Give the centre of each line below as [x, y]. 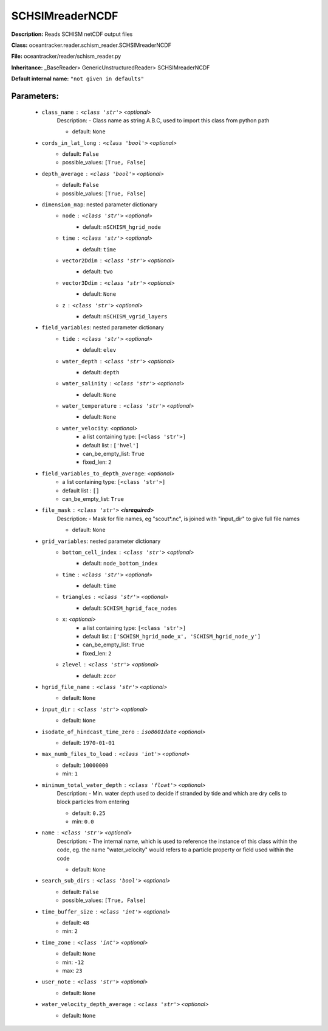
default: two [98, 271]
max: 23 [72, 970]
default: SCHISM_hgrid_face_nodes [130, 608]
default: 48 [76, 923]
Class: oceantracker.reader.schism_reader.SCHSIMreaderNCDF [91, 45]
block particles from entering [93, 802]
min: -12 [73, 962]
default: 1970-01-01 [89, 743]
